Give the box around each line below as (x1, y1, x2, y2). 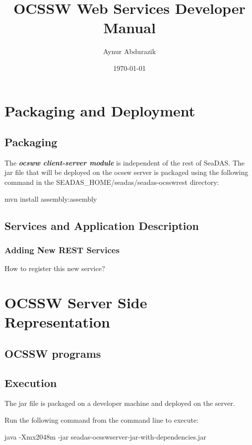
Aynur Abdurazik (103, 46, 156, 56)
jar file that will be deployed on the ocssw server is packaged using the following (4, 167, 249, 177)
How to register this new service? (4, 263, 105, 274)
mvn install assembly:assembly (4, 193, 97, 204)
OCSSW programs (4, 345, 101, 361)
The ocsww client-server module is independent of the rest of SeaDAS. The (4, 157, 245, 167)
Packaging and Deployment (4, 100, 195, 120)
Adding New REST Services (4, 243, 120, 256)
